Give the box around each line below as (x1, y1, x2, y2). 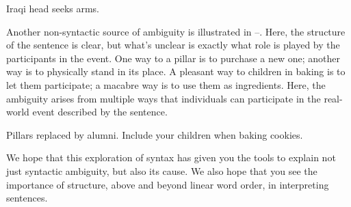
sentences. (6, 191, 48, 205)
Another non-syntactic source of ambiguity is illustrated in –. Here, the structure (6, 24, 346, 38)
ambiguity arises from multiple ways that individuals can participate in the (6, 91, 321, 105)
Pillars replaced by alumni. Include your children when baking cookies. (6, 127, 303, 141)
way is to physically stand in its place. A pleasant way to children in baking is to (6, 64, 346, 79)
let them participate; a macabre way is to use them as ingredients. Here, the (6, 77, 326, 92)
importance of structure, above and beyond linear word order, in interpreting (6, 177, 329, 191)
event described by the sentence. (32, 105, 168, 119)
